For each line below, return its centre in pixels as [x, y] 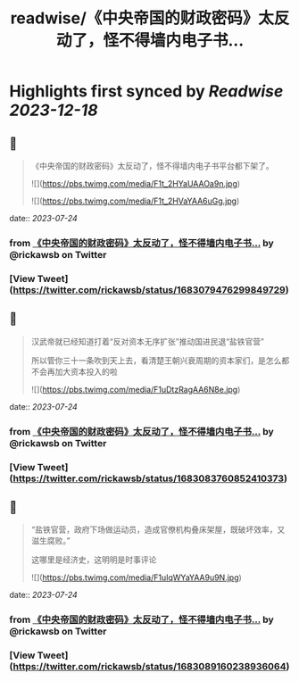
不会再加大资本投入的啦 [74, 371]
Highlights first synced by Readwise [146, 91]
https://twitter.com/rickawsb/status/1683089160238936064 [150, 667]
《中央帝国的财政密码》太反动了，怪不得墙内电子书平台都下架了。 [152, 166]
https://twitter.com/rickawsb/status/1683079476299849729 [149, 289]
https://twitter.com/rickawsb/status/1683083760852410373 [148, 478]
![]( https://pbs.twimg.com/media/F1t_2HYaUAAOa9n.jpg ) [136, 183]
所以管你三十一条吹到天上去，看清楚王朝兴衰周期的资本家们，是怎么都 [160, 360]
